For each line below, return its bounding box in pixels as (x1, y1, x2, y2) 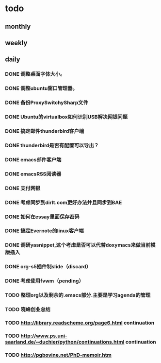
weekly (5, 38, 28, 47)
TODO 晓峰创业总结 (5, 306, 51, 313)
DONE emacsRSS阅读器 (5, 171, 62, 177)
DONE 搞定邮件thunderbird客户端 (5, 127, 84, 134)
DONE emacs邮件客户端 (5, 156, 62, 163)
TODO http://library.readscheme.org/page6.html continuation (5, 319, 155, 326)
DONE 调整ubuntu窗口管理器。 (5, 85, 78, 92)
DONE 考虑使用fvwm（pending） (5, 277, 84, 284)
